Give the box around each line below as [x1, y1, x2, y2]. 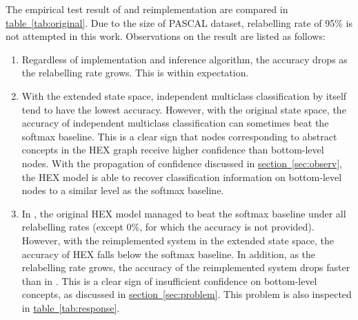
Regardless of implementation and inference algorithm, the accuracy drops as [21, 52, 348, 66]
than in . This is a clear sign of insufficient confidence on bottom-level [21, 273, 317, 288]
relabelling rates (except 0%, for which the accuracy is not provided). [21, 220, 315, 234]
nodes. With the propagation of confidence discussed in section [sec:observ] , [21, 156, 343, 170]
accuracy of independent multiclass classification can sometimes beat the [21, 116, 329, 130]
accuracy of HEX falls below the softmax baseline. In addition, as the [21, 246, 316, 261]
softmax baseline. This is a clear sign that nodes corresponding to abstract [21, 129, 337, 143]
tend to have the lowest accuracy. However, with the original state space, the [21, 102, 346, 116]
